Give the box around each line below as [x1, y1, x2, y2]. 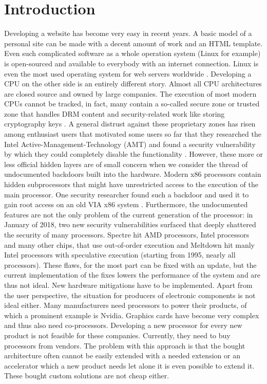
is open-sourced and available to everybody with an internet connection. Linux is [4, 58, 259, 68]
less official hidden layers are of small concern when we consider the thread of [4, 158, 248, 169]
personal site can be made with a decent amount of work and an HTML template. [4, 38, 263, 48]
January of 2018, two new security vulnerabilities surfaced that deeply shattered [4, 219, 256, 230]
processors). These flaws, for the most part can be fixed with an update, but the [4, 259, 257, 270]
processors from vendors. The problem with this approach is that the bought [4, 340, 245, 351]
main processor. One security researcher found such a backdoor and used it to [4, 189, 249, 199]
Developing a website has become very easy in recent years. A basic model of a [4, 28, 252, 39]
